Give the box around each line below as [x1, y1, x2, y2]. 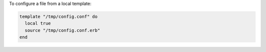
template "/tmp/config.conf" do [19, 14, 98, 19]
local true [25, 21, 51, 26]
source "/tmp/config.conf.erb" [25, 27, 100, 33]
